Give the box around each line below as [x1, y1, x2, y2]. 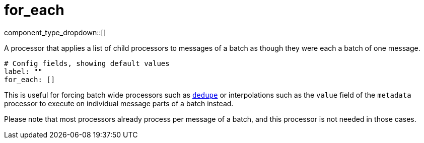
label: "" [4, 67, 42, 76]
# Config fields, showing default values [4, 59, 170, 67]
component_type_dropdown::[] [4, 28, 106, 37]
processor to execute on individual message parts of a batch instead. [4, 99, 234, 108]
